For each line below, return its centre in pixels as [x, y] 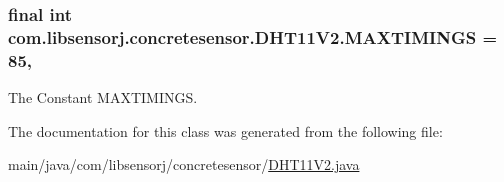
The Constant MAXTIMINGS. [103, 97]
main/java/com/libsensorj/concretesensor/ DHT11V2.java [184, 164]
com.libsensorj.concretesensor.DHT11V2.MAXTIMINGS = [253, 36]
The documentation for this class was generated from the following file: [225, 130]
